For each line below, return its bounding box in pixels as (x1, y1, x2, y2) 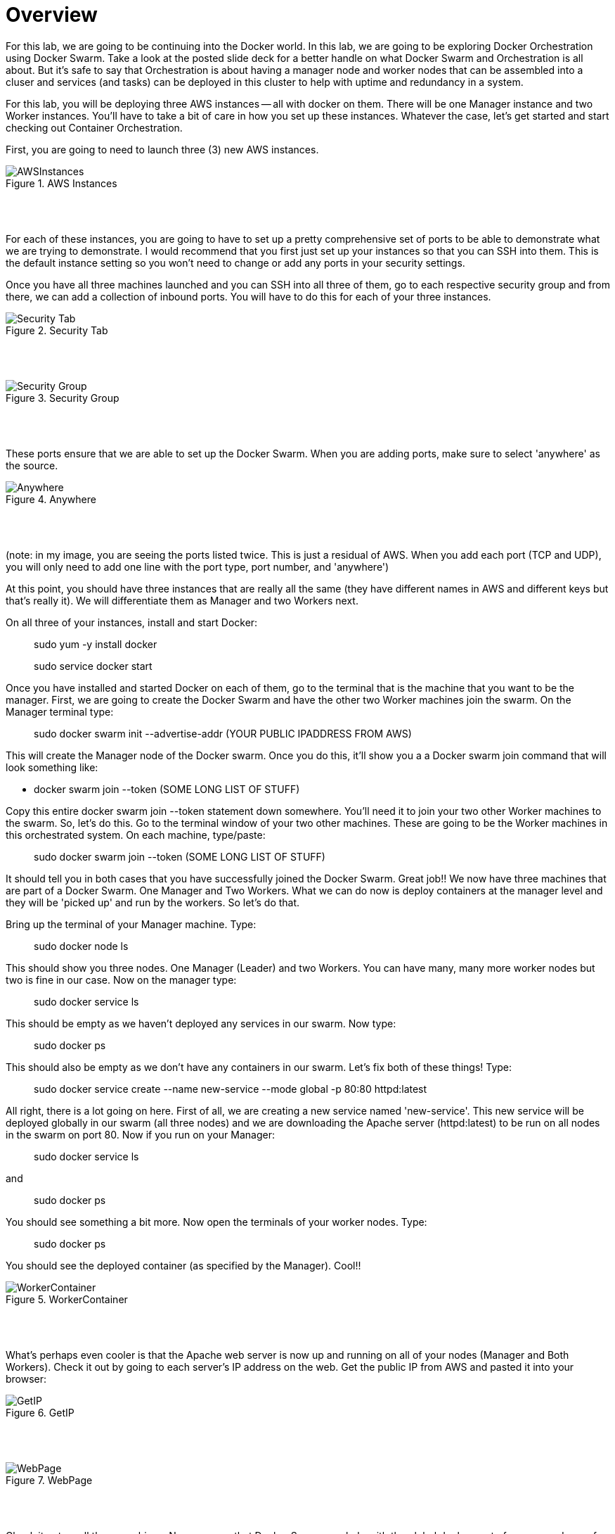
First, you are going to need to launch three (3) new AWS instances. (6, 143, 319, 156)
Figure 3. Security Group (6, 391, 119, 404)
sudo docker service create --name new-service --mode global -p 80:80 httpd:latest (34, 1082, 427, 1095)
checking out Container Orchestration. (6, 121, 183, 134)
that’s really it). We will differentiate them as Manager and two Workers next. (6, 594, 358, 607)
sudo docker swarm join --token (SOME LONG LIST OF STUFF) (34, 850, 325, 863)
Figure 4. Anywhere (6, 493, 96, 505)
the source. (6, 459, 58, 471)
